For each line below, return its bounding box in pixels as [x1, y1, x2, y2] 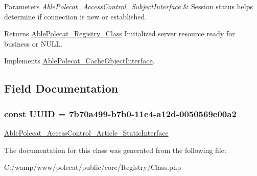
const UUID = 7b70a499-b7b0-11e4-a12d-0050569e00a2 [4, 107, 237, 120]
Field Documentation [4, 80, 119, 96]
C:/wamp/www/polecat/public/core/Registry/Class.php [4, 162, 181, 172]
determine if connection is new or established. [4, 11, 147, 21]
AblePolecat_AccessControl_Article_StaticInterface [4, 127, 169, 138]
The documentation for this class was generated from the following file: [4, 144, 226, 155]
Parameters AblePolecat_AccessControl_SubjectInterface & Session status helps [4, 1, 253, 11]
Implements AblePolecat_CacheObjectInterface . [4, 55, 155, 66]
